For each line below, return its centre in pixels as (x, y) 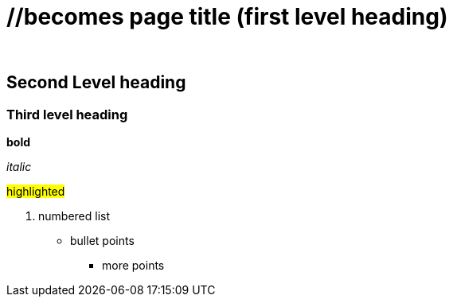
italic (19, 166)
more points (133, 265)
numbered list (74, 216)
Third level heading (67, 114)
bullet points (102, 240)
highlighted (36, 191)
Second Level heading (96, 83)
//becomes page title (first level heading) (227, 17)
